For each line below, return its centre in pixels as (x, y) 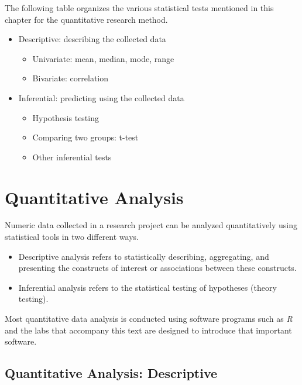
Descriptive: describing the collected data (92, 39)
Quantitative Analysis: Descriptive (111, 373)
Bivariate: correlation (71, 78)
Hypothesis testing (66, 117)
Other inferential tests (72, 157)
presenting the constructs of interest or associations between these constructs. (157, 268)
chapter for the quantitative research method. (86, 19)
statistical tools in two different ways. (72, 237)
